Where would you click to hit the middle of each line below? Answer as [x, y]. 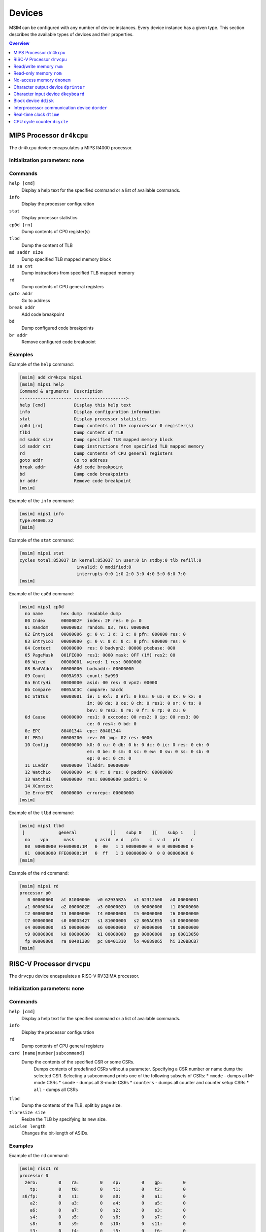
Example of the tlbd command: [42, 813]
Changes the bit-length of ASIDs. [55, 1133]
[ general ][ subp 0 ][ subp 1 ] [109, 833]
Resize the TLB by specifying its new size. [64, 1119]
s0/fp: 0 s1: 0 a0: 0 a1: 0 [104, 1196]
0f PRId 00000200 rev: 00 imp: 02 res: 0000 [88, 738]
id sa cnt [21, 266]
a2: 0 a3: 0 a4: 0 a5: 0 [108, 1203]
